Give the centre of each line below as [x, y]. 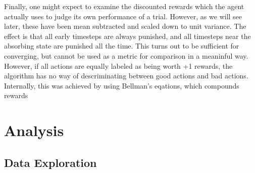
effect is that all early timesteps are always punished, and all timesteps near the [127, 36]
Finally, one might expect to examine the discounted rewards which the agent [124, 6]
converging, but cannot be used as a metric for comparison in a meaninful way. [126, 55]
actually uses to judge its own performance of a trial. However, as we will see [123, 16]
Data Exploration [50, 162]
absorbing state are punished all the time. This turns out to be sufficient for [122, 46]
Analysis [34, 130]
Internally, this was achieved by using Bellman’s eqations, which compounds [122, 85]
